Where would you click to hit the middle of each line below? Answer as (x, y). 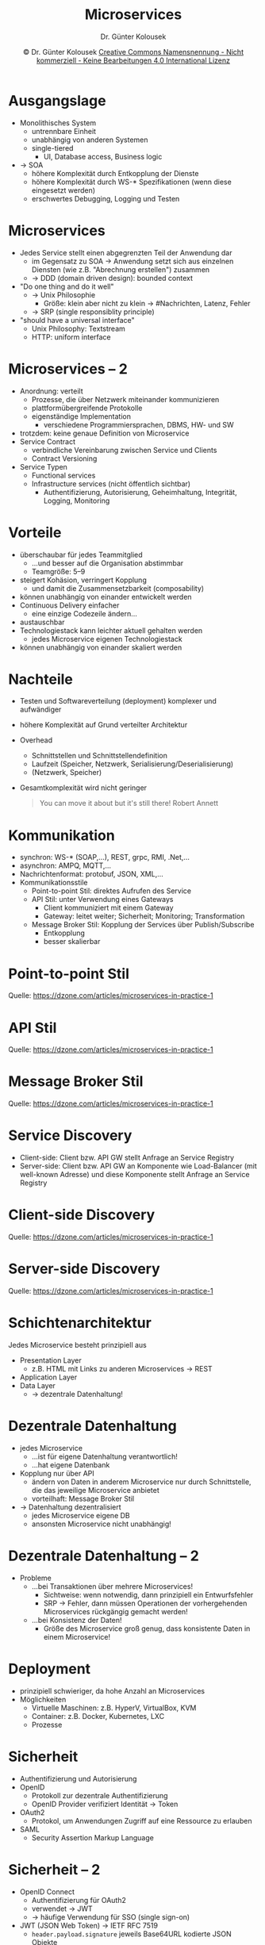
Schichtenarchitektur (80, 1323)
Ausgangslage (57, 100)
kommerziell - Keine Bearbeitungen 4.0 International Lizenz (133, 60)
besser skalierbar (72, 942)
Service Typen (43, 466)
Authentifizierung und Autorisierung (78, 1778)
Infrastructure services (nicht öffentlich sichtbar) (111, 483)
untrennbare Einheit (64, 131)
